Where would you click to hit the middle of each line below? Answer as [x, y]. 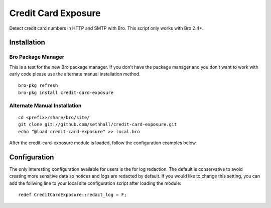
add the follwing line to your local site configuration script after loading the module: [95, 183]
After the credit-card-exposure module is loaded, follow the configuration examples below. [103, 143]
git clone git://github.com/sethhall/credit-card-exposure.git [98, 125]
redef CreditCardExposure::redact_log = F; [73, 195]
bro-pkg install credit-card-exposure [66, 92]
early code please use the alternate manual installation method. [75, 74]
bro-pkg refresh [38, 86]
